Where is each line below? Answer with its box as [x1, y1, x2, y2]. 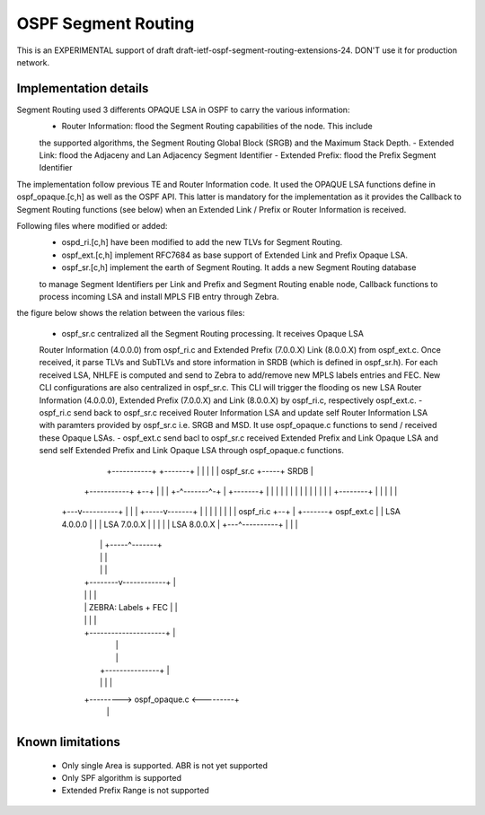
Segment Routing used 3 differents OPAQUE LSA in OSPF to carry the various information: [16, 104, 350, 115]
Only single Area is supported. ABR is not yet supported [61, 759, 269, 771]
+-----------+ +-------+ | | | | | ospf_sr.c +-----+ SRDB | [106, 465, 313, 476]
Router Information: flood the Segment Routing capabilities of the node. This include [61, 121, 373, 132]
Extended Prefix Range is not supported [61, 785, 210, 796]
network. [16, 57, 50, 67]
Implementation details [16, 81, 149, 96]
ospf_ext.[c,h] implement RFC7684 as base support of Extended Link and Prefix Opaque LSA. [61, 250, 409, 260]
